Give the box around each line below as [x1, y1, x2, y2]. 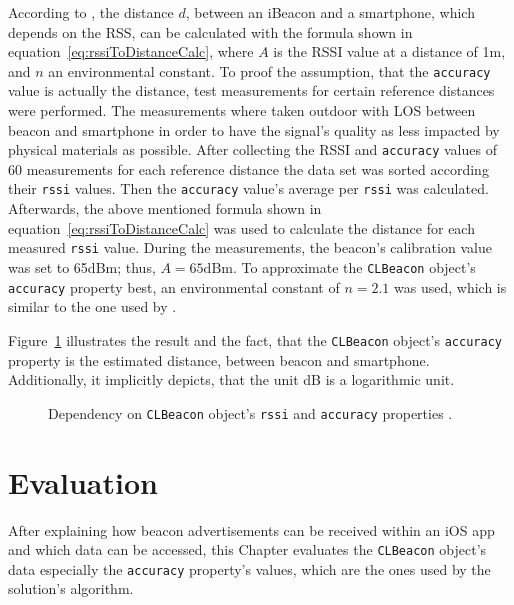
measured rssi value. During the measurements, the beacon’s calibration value [8, 237, 492, 258]
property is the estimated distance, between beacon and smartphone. [8, 349, 430, 370]
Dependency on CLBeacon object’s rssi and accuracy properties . [48, 402, 453, 423]
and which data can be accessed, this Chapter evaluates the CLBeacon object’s [8, 539, 487, 560]
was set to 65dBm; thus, [8, 256, 156, 277]
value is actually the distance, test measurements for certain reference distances [8, 80, 495, 101]
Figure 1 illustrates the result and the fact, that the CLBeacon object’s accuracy [8, 329, 502, 350]
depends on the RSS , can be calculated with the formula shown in [8, 21, 413, 42]
